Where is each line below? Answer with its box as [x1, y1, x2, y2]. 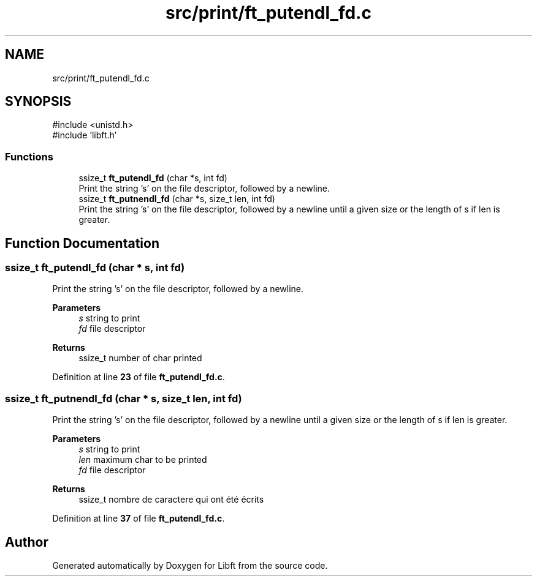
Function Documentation [5, 235, 159, 251]
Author [5, 534, 48, 550]
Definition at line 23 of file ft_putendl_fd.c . [52, 372, 225, 383]
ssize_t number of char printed [78, 353, 202, 364]
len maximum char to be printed [78, 454, 207, 465]
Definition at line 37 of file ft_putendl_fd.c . [52, 513, 225, 524]
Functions [5, 150, 53, 163]
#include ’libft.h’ [52, 130, 117, 141]
